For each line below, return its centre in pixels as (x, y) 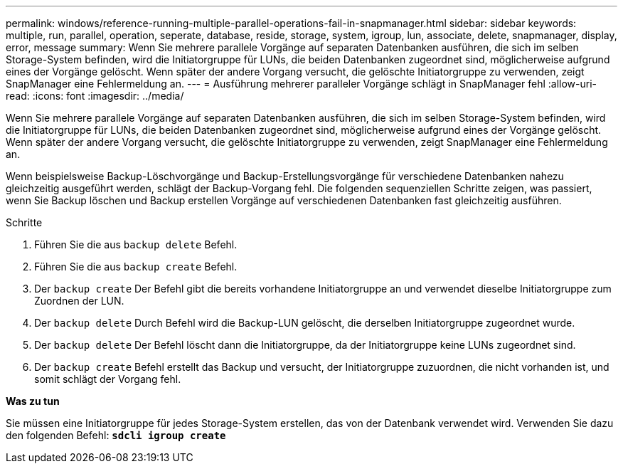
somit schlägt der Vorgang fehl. (108, 379)
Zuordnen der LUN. (79, 301)
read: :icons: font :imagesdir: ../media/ (95, 96)
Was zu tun (33, 401)
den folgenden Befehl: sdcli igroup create (116, 435)
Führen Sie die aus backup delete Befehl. (136, 244)
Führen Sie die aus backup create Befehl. (136, 267)
